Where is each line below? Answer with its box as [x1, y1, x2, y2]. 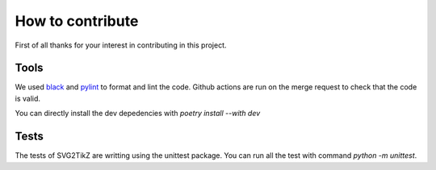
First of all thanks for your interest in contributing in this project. [15, 40, 227, 50]
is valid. [15, 93, 40, 103]
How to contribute [15, 12, 139, 30]
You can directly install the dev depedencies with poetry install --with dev [15, 109, 261, 118]
